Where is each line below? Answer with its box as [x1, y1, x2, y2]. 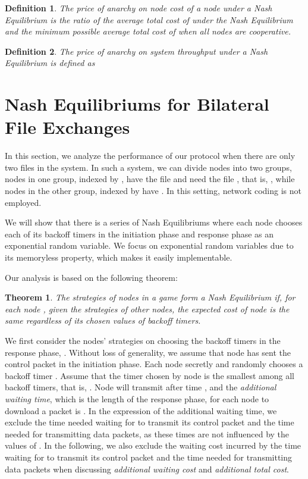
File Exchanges [5, 115, 130, 139]
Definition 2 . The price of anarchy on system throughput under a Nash [5, 45, 268, 57]
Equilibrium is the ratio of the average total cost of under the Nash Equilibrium [5, 13, 293, 26]
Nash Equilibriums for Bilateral [5, 92, 269, 116]
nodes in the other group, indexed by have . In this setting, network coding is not [5, 184, 301, 197]
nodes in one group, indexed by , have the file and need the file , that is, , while [5, 173, 295, 185]
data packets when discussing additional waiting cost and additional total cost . [5, 462, 289, 475]
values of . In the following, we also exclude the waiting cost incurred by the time [5, 439, 301, 452]
